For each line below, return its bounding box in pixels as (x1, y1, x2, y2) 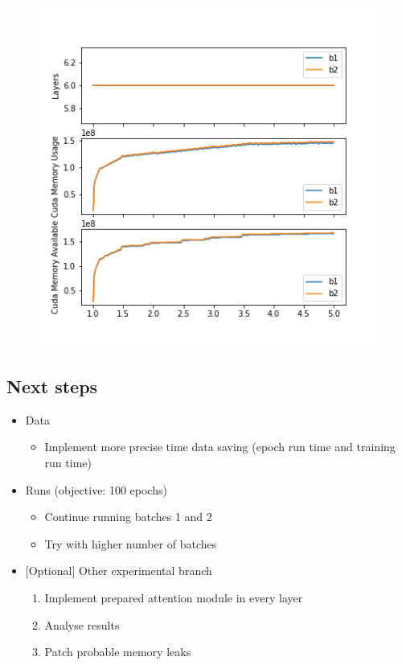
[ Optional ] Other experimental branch (25, 562, 212, 579)
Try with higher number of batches (44, 535, 217, 552)
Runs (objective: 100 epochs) (25, 481, 167, 498)
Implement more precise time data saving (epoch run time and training (44, 438, 396, 455)
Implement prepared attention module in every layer (44, 589, 303, 605)
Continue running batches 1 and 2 (44, 508, 212, 525)
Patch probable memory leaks (44, 643, 191, 660)
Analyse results (44, 616, 120, 633)
